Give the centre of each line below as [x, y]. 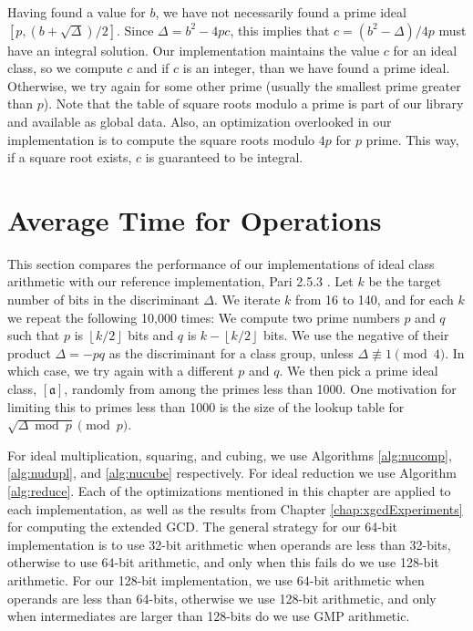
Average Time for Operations [195, 219]
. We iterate [247, 300]
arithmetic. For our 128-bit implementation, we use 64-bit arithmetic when [216, 579]
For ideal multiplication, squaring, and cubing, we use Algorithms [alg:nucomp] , [230, 455]
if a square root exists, [70, 157]
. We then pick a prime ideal [359, 371]
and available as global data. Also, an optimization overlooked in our [200, 121]
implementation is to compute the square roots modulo [161, 139]
